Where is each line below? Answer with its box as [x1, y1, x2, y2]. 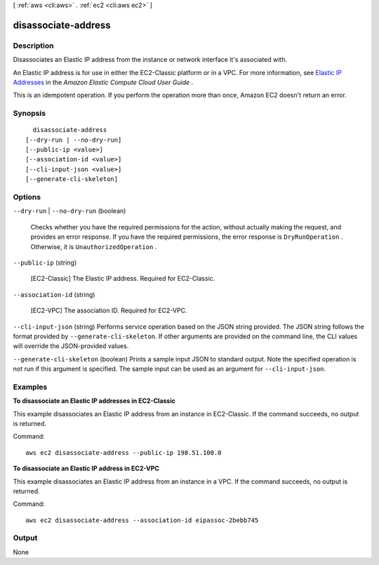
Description [13, 41, 54, 51]
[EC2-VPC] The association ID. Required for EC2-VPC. [30, 306, 187, 315]
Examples [13, 382, 48, 392]
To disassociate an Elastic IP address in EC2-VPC [13, 464, 159, 473]
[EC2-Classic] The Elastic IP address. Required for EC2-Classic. [30, 274, 215, 283]
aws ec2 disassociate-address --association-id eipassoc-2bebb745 [25, 516, 259, 524]
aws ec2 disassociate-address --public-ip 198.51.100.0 [25, 448, 222, 456]
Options [13, 192, 41, 201]
